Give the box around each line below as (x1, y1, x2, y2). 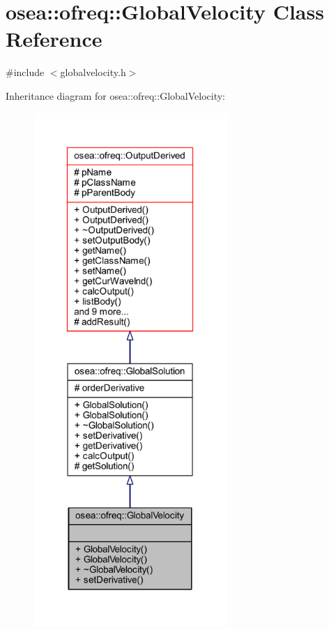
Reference (6, 24, 102, 53)
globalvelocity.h (60, 65, 126, 80)
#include (6, 65, 45, 80)
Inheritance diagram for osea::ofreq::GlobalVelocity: (6, 88, 225, 103)
